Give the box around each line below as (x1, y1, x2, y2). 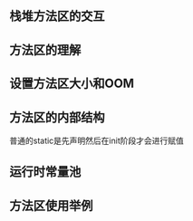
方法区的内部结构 (9, 110, 105, 125)
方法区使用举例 (9, 197, 93, 213)
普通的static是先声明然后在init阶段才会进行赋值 (9, 135, 184, 146)
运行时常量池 (9, 164, 82, 179)
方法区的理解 (9, 42, 82, 57)
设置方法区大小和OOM (9, 76, 134, 91)
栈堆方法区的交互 (9, 8, 105, 24)
